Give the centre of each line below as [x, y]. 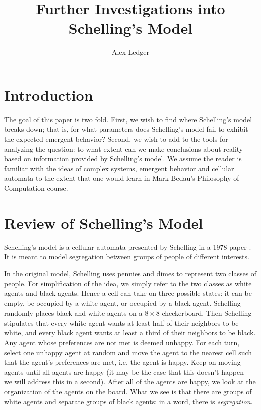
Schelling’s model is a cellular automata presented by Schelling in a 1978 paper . [128, 246]
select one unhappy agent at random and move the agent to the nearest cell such [128, 352]
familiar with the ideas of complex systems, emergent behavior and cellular [119, 168]
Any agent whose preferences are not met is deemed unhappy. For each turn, [122, 342]
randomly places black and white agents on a [73, 313]
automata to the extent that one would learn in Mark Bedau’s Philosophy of [122, 178]
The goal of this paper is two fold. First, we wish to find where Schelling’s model [128, 119]
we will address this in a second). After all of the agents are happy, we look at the [130, 382]
